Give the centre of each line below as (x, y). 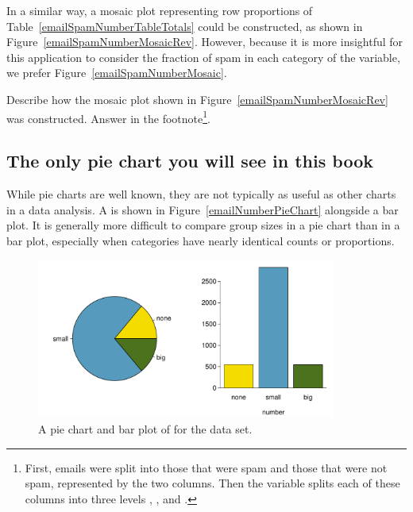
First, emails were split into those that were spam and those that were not (206, 467)
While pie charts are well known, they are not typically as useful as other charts (201, 194)
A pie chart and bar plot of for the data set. (145, 428)
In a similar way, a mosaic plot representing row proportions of (160, 10)
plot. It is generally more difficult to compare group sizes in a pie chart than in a (203, 225)
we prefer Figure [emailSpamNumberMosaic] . (117, 73)
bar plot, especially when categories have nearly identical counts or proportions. (201, 240)
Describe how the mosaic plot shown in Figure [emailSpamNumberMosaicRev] (197, 99)
